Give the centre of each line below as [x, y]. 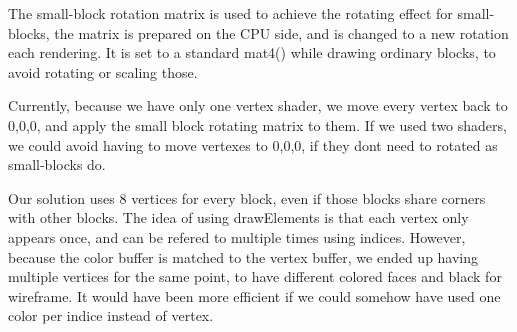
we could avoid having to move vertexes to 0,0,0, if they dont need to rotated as [253, 144]
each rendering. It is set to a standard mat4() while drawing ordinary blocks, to [252, 52]
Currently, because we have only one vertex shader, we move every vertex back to [258, 105]
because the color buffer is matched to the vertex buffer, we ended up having [243, 256]
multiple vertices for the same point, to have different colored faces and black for [255, 276]
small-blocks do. [57, 164]
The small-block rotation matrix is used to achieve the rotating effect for [230, 13]
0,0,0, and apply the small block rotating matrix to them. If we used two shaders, [257, 124]
